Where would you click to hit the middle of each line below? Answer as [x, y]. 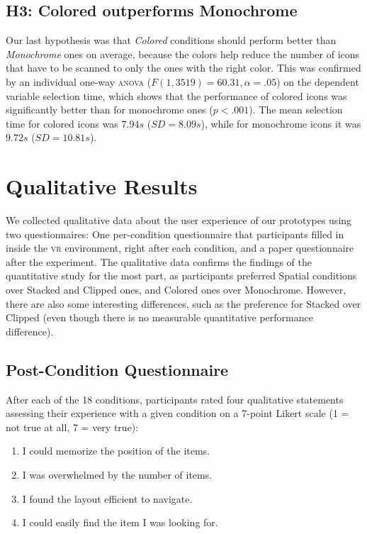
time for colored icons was [62, 123]
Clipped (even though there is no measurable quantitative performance [159, 317]
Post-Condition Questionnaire [117, 369]
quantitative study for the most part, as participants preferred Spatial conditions [181, 276]
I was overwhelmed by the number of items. [117, 474]
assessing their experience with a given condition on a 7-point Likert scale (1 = [177, 413]
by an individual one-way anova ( [79, 81]
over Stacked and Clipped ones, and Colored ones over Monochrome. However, [176, 290]
